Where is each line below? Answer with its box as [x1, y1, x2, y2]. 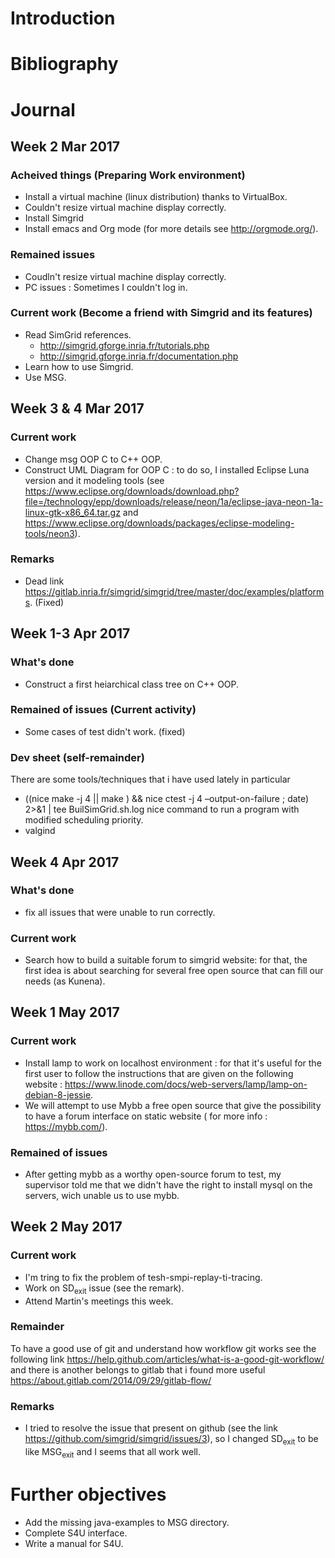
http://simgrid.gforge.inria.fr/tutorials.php [39, 339, 210, 351]
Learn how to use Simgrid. [24, 360, 134, 372]
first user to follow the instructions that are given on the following [24, 1067, 294, 1079]
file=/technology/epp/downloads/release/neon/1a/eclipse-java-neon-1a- [24, 495, 324, 507]
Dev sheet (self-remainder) [10, 750, 145, 764]
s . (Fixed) [24, 596, 65, 608]
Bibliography [10, 53, 119, 76]
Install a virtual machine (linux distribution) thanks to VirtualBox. [24, 191, 288, 203]
